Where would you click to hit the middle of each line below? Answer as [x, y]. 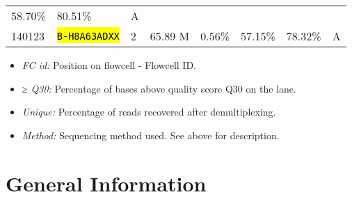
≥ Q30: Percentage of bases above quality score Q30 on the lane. [159, 88]
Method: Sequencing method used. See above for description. [151, 135]
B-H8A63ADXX [88, 36]
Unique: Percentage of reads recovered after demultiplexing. [149, 112]
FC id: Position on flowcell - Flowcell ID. [109, 65]
